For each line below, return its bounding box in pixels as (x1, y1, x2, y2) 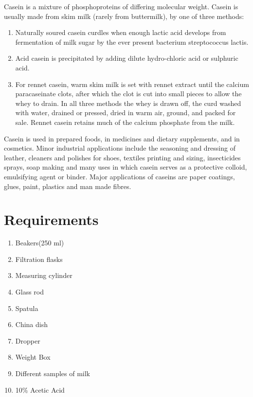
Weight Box (15, 352, 51, 362)
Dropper (15, 335, 40, 345)
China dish (15, 319, 48, 329)
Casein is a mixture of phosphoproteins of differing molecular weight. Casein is (4, 1, 238, 11)
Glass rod (15, 287, 44, 296)
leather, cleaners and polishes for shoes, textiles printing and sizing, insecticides (4, 152, 241, 162)
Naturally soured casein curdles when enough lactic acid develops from (15, 27, 226, 37)
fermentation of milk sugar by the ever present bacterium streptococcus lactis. (15, 36, 249, 47)
